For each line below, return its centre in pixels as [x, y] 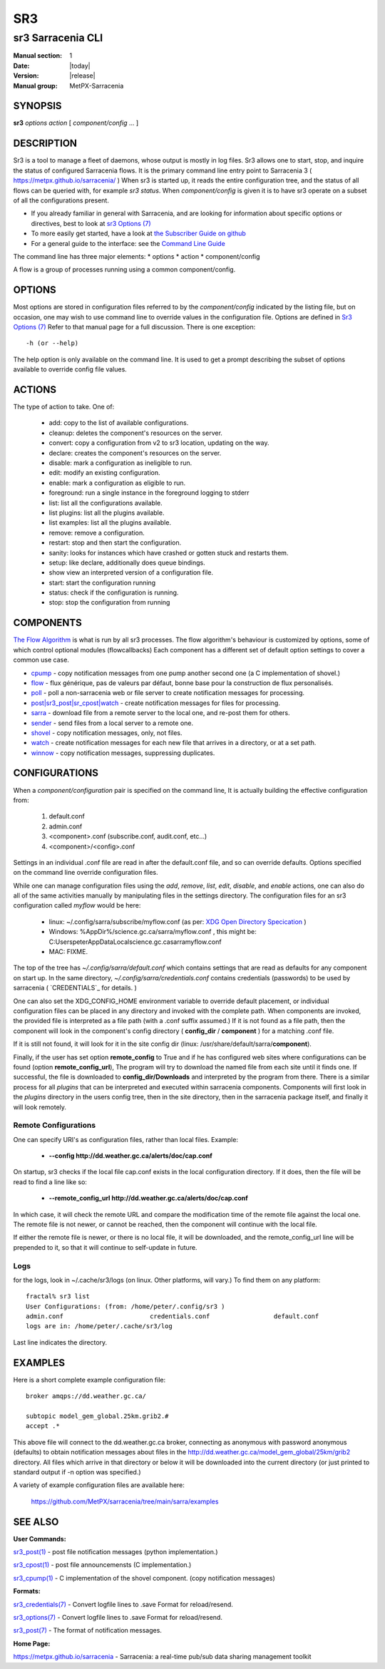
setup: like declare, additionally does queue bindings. [127, 563]
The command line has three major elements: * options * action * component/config [137, 256]
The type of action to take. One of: [64, 407]
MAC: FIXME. [68, 952]
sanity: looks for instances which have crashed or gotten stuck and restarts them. [169, 553]
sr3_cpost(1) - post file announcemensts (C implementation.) [102, 1565]
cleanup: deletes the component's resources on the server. [135, 433]
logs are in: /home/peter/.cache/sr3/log [99, 1326]
